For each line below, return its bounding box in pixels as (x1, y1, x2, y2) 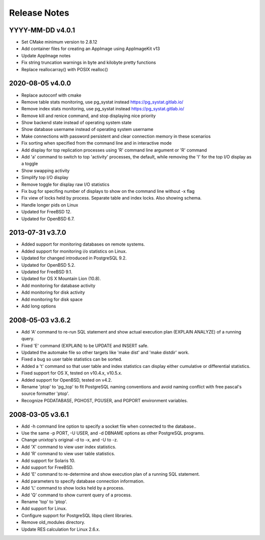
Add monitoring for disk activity (21, 289, 85, 295)
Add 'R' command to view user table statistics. (21, 451, 115, 457)
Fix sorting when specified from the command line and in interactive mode (21, 140, 172, 146)
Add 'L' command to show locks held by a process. (21, 485, 125, 491)
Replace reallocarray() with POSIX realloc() (21, 66, 108, 72)
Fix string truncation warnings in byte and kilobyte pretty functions (21, 59, 157, 66)
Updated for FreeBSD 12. (21, 209, 72, 215)
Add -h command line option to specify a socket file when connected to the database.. (21, 423, 196, 429)
